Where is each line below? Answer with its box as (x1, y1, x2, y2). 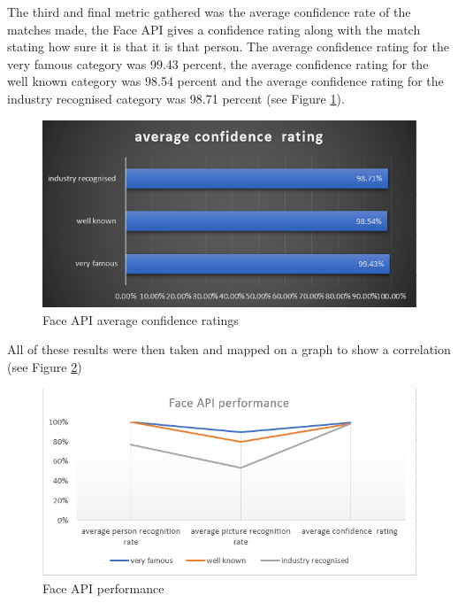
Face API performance (42, 578, 164, 597)
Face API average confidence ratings (42, 310, 239, 329)
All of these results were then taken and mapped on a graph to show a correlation (7, 340, 451, 359)
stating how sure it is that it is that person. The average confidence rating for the (7, 37, 449, 56)
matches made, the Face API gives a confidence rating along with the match (7, 19, 421, 38)
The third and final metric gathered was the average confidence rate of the (7, 3, 411, 20)
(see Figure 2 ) (7, 357, 82, 375)
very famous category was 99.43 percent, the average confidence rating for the (7, 54, 429, 73)
